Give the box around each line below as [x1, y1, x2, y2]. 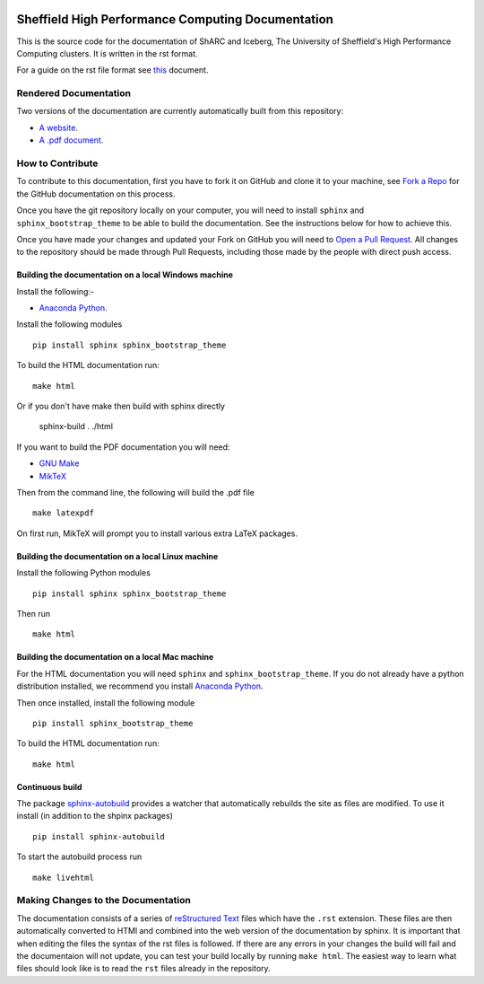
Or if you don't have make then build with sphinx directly [16, 400, 226, 412]
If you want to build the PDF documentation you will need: [16, 441, 230, 452]
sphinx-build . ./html [39, 421, 114, 432]
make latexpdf [32, 508, 94, 518]
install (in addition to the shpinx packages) [16, 811, 174, 821]
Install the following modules [16, 319, 123, 329]
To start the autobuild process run [16, 851, 143, 862]
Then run [16, 608, 51, 619]
